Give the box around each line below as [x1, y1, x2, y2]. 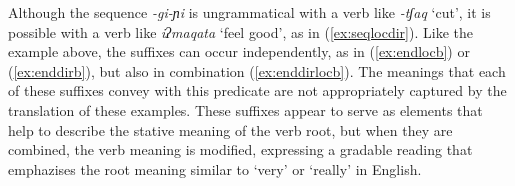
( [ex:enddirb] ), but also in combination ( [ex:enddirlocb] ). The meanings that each [8, 60, 506, 81]
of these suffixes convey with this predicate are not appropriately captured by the [8, 80, 507, 101]
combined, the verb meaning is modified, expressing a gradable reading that [8, 139, 473, 160]
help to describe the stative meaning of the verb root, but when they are [8, 119, 453, 140]
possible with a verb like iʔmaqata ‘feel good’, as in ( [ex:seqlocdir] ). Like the [8, 21, 473, 42]
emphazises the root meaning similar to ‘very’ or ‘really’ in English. [8, 158, 422, 179]
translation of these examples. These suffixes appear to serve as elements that [8, 99, 483, 120]
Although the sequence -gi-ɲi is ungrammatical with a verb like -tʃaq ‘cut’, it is [8, 2, 491, 22]
